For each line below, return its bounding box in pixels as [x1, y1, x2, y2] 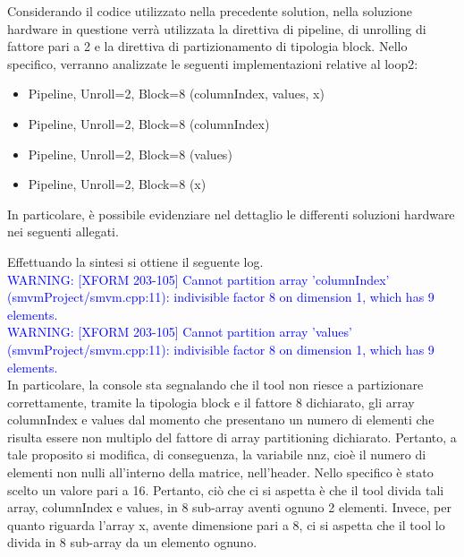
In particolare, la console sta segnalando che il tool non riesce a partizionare [7, 375, 424, 394]
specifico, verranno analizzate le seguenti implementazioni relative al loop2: [7, 54, 418, 73]
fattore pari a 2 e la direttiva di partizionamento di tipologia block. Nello [7, 37, 408, 56]
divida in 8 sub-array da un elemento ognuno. [7, 533, 257, 552]
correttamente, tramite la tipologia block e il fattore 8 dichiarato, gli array [7, 392, 415, 411]
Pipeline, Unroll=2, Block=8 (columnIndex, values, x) [28, 84, 325, 103]
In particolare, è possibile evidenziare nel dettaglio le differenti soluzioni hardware [7, 204, 455, 223]
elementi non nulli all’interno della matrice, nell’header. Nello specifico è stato [7, 463, 434, 482]
